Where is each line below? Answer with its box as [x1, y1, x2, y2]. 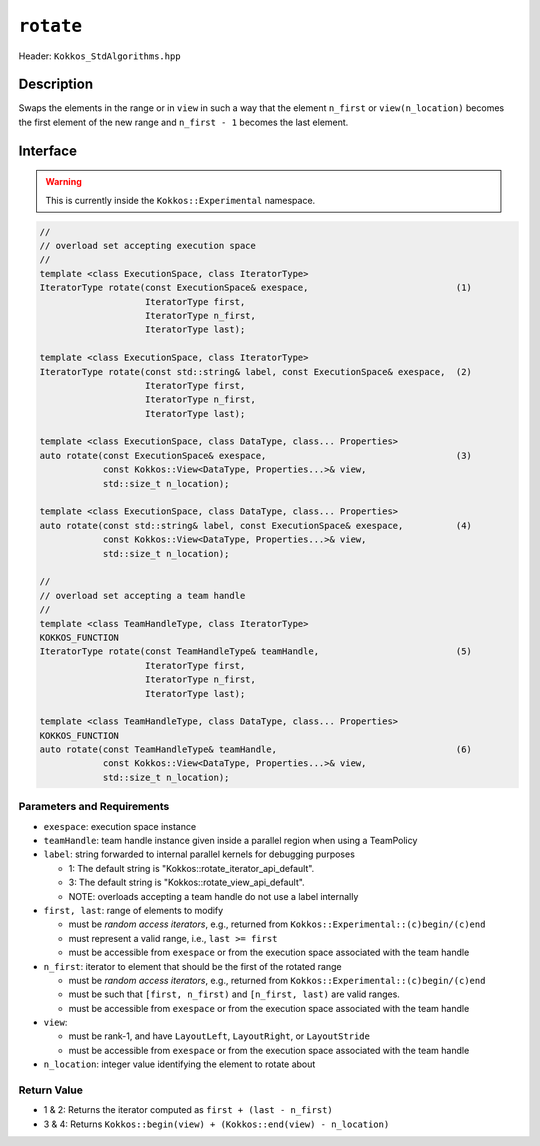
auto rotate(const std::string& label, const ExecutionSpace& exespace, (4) [39, 520, 472, 531]
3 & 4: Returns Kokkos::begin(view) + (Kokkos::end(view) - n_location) [43, 1118, 390, 1130]
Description [18, 76, 94, 93]
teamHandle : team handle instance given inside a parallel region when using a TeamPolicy [43, 834, 418, 846]
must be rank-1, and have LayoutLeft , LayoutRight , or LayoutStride [68, 1030, 370, 1042]
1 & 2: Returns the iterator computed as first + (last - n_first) [43, 1104, 334, 1116]
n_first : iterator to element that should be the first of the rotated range [43, 960, 342, 972]
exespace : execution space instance [43, 820, 197, 832]
